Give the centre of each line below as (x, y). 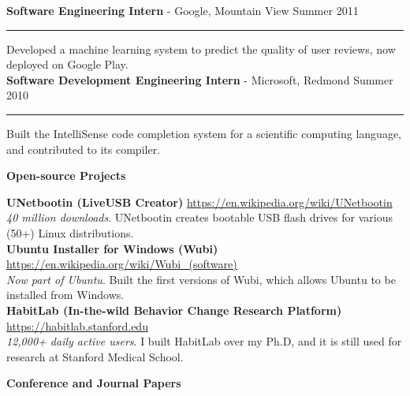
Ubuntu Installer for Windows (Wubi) (112, 248)
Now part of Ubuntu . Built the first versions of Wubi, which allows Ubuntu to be (201, 279)
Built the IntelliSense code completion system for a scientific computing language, (204, 133)
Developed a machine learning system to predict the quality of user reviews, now (201, 49)
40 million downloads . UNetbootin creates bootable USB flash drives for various (199, 217)
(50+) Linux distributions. (70, 232)
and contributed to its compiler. (84, 149)
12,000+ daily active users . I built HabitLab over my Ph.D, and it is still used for (204, 341)
